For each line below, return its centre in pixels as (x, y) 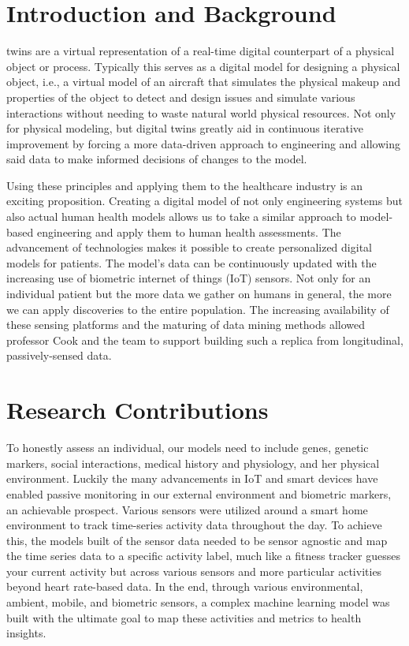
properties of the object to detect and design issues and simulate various (181, 97)
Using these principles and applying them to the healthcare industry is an (185, 185)
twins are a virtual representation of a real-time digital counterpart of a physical (201, 51)
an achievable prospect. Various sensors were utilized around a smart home (187, 509)
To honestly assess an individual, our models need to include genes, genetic (188, 448)
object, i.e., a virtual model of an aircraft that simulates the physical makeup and (204, 82)
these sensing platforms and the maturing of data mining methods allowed (186, 325)
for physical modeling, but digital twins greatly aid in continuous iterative (185, 128)
